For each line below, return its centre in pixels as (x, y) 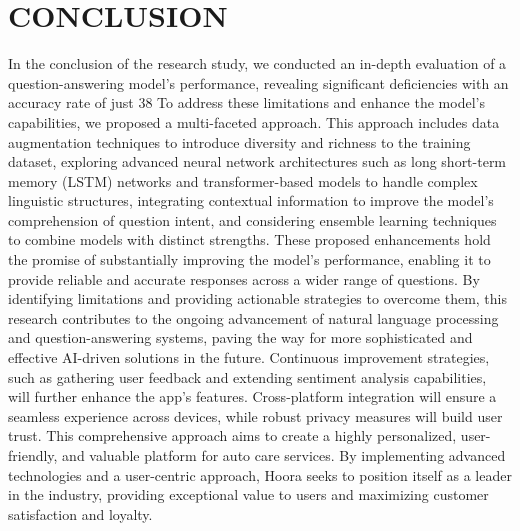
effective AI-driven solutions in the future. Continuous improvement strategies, (249, 357)
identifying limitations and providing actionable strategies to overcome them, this (257, 298)
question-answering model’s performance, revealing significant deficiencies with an (258, 82)
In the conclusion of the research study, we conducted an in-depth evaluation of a (257, 63)
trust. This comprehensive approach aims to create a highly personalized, (232, 435)
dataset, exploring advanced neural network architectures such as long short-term (257, 161)
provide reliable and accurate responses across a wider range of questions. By (244, 278)
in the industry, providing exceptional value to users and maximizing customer (248, 494)
